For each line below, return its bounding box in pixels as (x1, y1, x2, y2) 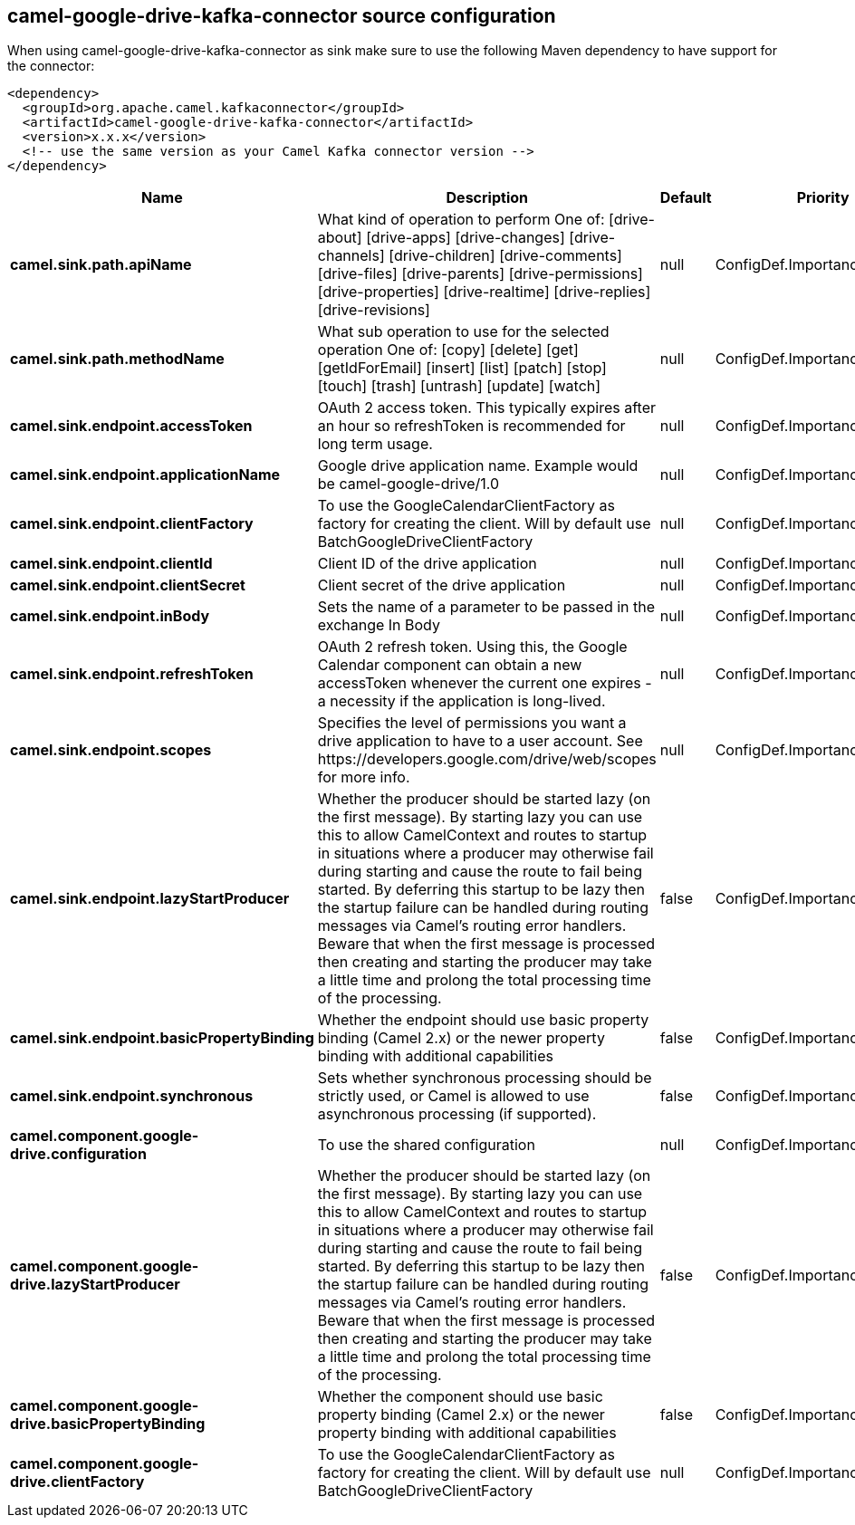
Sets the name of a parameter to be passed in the (317, 598, 656, 617)
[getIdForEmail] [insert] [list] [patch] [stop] (317, 359, 607, 378)
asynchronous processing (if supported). (317, 1105, 597, 1124)
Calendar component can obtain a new (317, 656, 582, 675)
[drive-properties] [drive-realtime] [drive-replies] (317, 283, 651, 302)
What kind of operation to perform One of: (317, 210, 605, 229)
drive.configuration (10, 1145, 147, 1164)
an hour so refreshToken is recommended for (317, 417, 626, 436)
